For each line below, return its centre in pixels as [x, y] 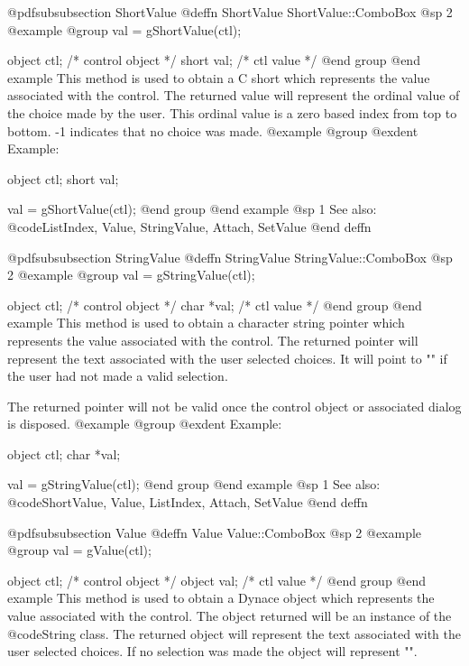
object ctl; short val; [63, 178]
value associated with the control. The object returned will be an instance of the [230, 616]
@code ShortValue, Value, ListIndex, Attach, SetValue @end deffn [188, 502]
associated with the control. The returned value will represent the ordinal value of [234, 95]
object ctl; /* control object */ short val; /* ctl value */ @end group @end [214, 60]
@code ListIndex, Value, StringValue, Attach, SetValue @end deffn [189, 226]
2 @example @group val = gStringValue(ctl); [131, 275]
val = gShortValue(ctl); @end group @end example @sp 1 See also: [192, 209]
